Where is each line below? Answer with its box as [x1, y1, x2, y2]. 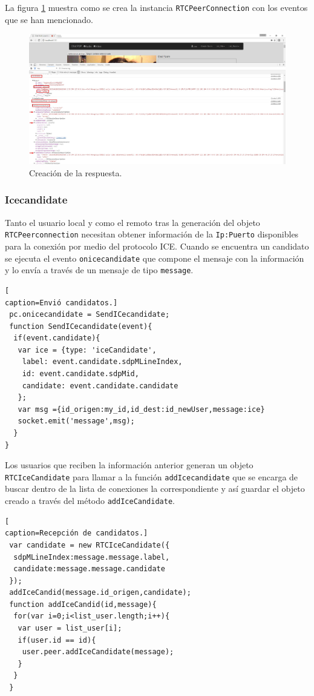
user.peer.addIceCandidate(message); [22, 648, 174, 657]
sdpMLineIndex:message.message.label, [13, 552, 170, 562]
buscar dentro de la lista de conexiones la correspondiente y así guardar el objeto [5, 482, 305, 495]
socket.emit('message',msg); [18, 417, 135, 426]
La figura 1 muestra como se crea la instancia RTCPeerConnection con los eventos [5, 1, 308, 13]
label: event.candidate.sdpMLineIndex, [22, 357, 183, 366]
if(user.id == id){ [18, 635, 96, 645]
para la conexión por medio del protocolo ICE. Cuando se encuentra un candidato [5, 240, 309, 252]
